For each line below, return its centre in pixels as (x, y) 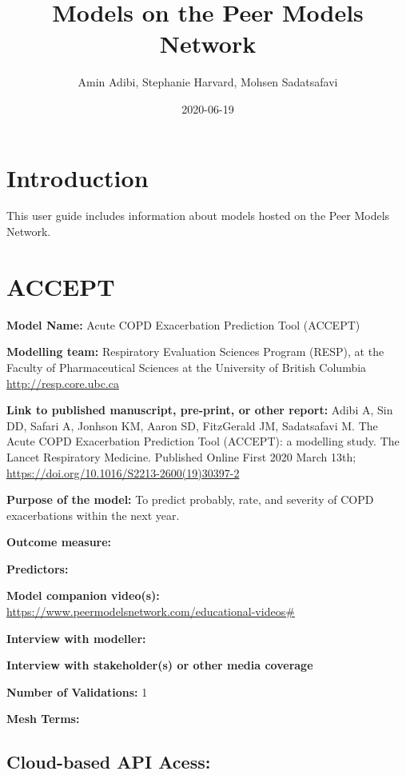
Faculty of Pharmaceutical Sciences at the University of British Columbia (187, 367)
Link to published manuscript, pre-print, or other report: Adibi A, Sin (200, 410)
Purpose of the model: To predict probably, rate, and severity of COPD (190, 499)
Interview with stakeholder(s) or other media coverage (160, 665)
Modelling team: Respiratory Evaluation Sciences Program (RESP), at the (195, 352)
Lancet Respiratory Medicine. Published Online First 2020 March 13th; (181, 456)
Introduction (78, 177)
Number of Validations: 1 (77, 691)
